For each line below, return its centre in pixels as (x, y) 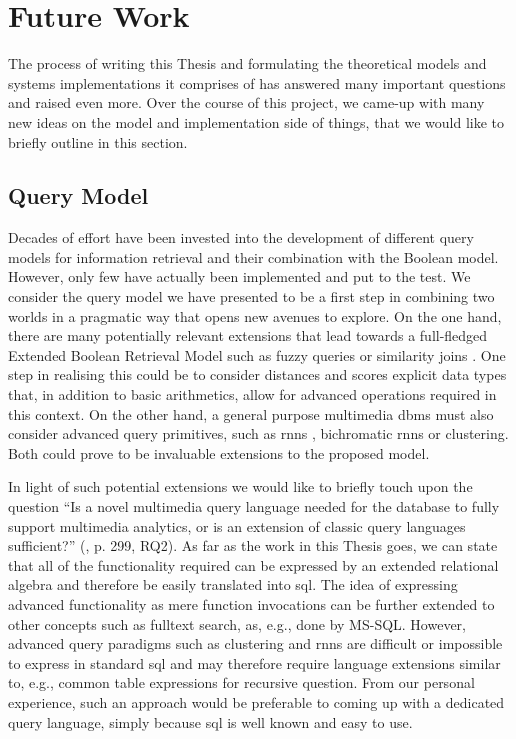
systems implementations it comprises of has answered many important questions (257, 82)
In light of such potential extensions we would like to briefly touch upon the (240, 486)
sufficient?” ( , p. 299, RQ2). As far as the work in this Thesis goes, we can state (253, 545)
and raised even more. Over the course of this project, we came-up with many (246, 102)
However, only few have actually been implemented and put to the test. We (239, 276)
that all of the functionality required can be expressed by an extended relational (253, 564)
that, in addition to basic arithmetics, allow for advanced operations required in (252, 394)
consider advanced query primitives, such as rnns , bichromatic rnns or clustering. (258, 433)
